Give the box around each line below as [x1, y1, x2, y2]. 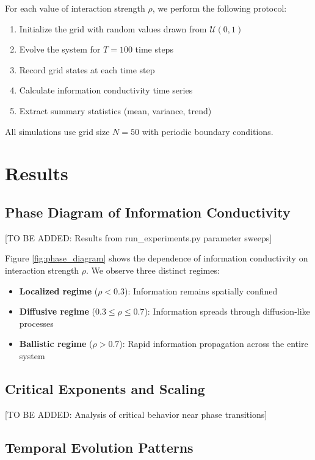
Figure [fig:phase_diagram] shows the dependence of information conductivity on [5, 252, 308, 265]
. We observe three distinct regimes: [86, 263, 220, 276]
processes [19, 316, 54, 329]
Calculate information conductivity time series [19, 84, 193, 97]
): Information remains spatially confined [124, 284, 278, 297]
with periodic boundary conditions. [142, 125, 273, 137]
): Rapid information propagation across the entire [119, 337, 308, 350]
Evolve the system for [19, 43, 101, 56]
